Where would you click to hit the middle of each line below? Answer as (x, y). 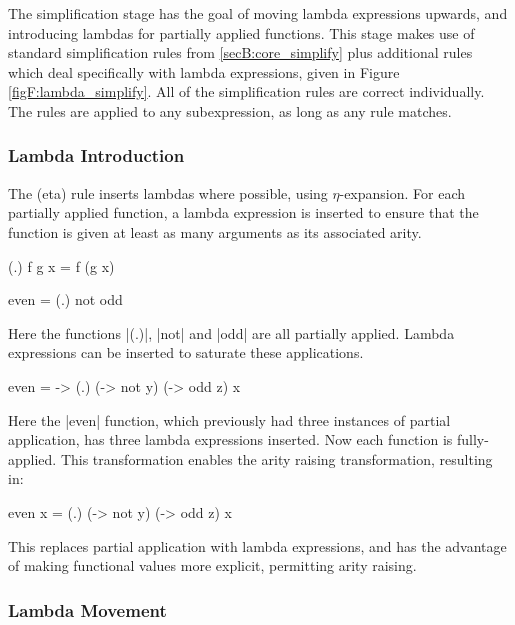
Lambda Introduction (96, 155)
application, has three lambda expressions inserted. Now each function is (230, 439)
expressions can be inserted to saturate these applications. (186, 352)
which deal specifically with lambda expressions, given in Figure (204, 71)
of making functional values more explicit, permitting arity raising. (212, 565)
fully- (472, 439)
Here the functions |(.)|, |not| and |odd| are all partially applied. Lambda (231, 332)
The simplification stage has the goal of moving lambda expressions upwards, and (258, 13)
